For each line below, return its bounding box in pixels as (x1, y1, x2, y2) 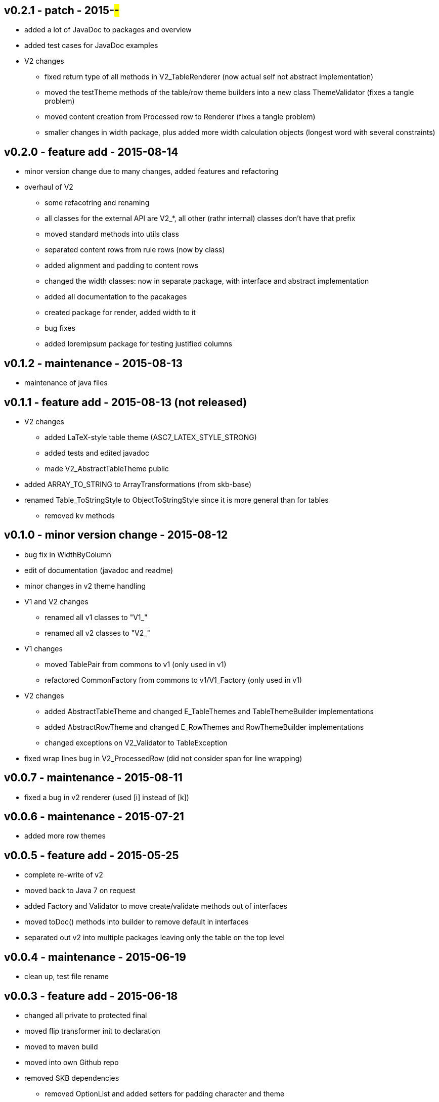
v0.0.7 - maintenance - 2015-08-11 (4, 771, 183, 784)
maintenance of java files (24, 378, 108, 387)
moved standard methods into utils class (45, 230, 179, 239)
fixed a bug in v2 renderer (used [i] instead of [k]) (24, 792, 189, 802)
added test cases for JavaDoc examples (24, 41, 158, 50)
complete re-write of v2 (24, 870, 103, 879)
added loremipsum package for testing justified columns (45, 339, 232, 348)
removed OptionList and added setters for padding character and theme (45, 1089, 285, 1098)
